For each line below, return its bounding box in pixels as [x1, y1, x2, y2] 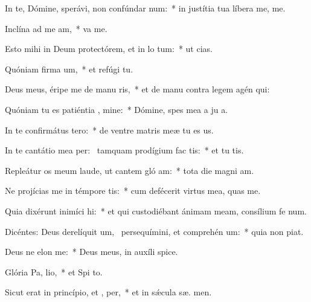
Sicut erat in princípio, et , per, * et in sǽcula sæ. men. [5, 286, 212, 298]
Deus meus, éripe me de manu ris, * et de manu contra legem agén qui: [5, 83, 270, 95]
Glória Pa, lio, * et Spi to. [5, 265, 103, 278]
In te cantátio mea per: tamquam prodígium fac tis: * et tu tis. [5, 144, 244, 156]
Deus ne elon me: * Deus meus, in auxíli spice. [5, 245, 178, 258]
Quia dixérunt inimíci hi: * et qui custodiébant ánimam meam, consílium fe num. [5, 204, 307, 217]
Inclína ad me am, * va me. [5, 22, 107, 34]
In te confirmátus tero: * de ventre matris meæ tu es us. [5, 123, 214, 136]
